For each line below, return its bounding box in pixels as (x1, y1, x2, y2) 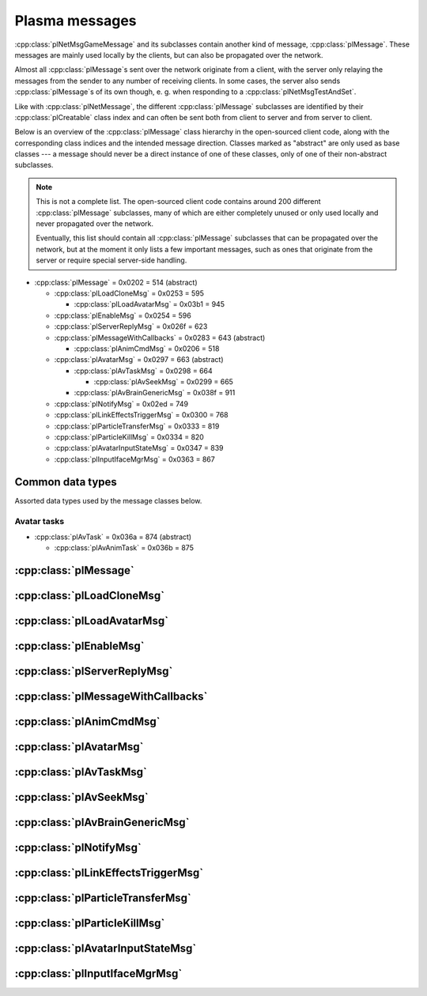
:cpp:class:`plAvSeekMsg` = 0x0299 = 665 (93, 377, 233, 387)
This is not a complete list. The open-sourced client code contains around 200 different (36, 197, 321, 206)
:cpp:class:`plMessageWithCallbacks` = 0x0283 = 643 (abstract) (54, 333, 266, 342)
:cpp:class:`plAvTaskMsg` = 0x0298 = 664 (74, 366, 213, 375)
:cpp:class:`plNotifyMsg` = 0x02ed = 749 (54, 399, 189, 409)
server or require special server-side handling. (36, 255, 187, 265)
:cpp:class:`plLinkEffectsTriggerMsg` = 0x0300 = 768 (54, 410, 229, 420)
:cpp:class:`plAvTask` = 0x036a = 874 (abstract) (34, 532, 192, 541)
